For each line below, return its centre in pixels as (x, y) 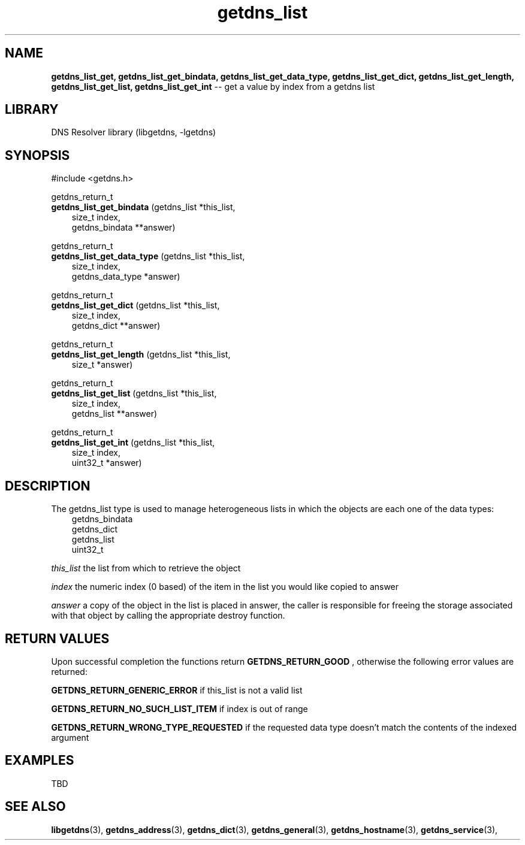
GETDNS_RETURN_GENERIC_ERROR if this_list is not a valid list (177, 690)
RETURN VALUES (57, 638)
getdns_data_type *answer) (126, 277)
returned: (69, 671)
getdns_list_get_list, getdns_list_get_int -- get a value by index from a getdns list (213, 86)
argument (70, 737)
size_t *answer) (102, 365)
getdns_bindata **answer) (123, 228)
